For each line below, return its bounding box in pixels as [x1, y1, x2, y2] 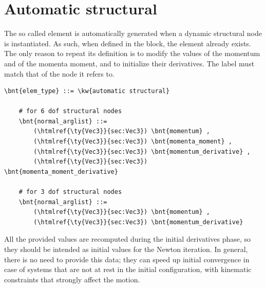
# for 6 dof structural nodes [18, 107, 122, 115]
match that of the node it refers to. [4, 68, 115, 79]
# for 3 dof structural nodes [18, 188, 122, 196]
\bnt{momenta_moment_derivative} [4, 168, 118, 175]
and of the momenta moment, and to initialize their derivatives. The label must [4, 58, 255, 68]
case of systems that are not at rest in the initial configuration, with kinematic [4, 264, 252, 275]
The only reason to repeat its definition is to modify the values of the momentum [4, 48, 260, 59]
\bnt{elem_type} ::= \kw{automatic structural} [4, 87, 170, 95]
